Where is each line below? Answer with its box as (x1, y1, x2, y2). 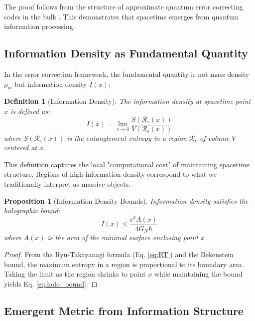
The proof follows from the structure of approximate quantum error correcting (4, 1, 243, 11)
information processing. (4, 21, 75, 31)
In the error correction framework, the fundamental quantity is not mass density (4, 68, 250, 79)
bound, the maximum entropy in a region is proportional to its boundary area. (4, 259, 244, 269)
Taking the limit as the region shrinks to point (4, 269, 146, 279)
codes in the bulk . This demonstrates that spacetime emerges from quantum (4, 11, 239, 21)
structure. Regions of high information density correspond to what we (4, 169, 217, 179)
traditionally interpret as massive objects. (4, 179, 130, 189)
